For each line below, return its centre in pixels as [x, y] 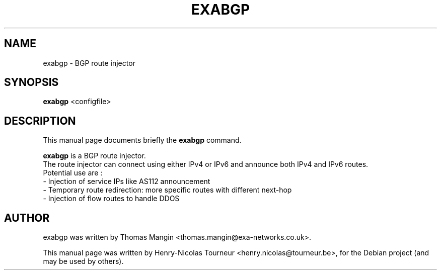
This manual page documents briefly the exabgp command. [142, 140]
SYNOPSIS [31, 82]
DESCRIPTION [40, 121]
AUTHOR [27, 218]
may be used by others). [83, 261]
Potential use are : [73, 173]
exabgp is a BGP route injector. [94, 156]
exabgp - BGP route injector [89, 63]
